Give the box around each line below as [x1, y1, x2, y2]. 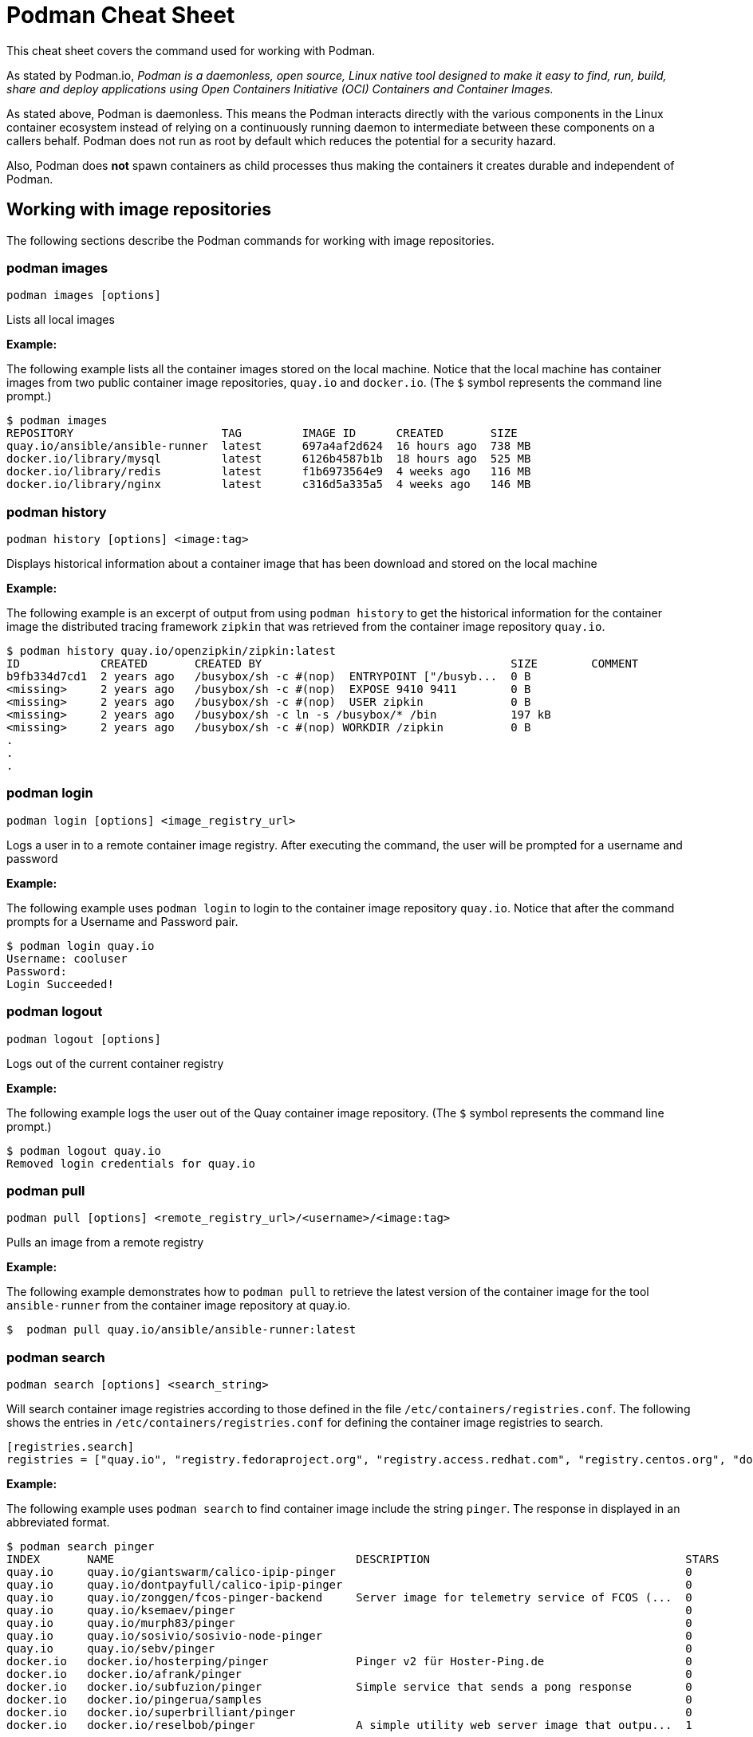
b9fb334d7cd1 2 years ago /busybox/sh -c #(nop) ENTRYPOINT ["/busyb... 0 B [6, 670, 531, 683]
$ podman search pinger [6, 1540, 155, 1554]
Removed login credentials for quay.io [6, 1156, 255, 1170]
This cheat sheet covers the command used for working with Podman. [6, 43, 376, 57]
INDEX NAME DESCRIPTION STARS [6, 1553, 719, 1566]
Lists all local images [6, 313, 115, 327]
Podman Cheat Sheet [6, 2, 235, 29]
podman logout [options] [6, 1032, 161, 1046]
